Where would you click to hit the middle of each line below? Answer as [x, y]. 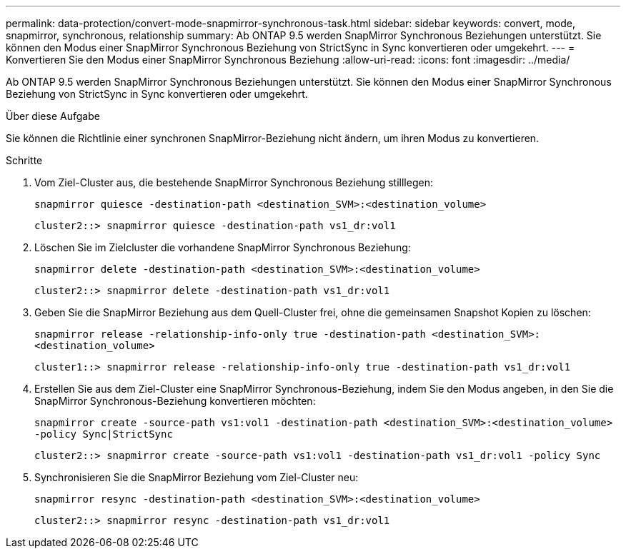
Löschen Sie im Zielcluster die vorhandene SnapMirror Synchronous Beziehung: [223, 247]
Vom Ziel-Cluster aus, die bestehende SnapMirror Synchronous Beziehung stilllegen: [234, 182]
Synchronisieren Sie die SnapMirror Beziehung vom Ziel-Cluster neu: [197, 477]
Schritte [24, 160]
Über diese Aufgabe [53, 116]
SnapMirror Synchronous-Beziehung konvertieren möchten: [175, 401]
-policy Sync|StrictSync [104, 434]
